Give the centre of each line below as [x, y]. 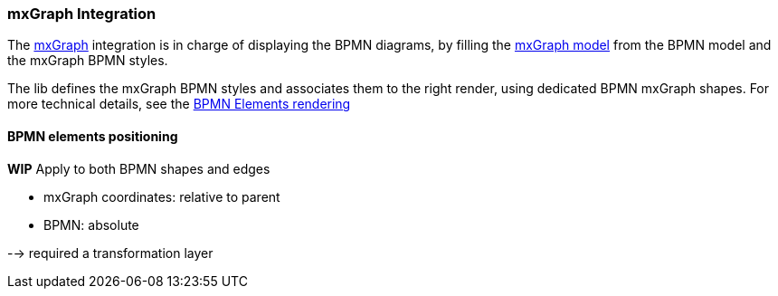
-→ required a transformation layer [110, 253]
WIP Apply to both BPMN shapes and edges [139, 168]
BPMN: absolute [91, 224]
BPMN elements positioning [93, 136]
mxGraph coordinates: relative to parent [162, 196]
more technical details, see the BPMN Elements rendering [179, 104]
